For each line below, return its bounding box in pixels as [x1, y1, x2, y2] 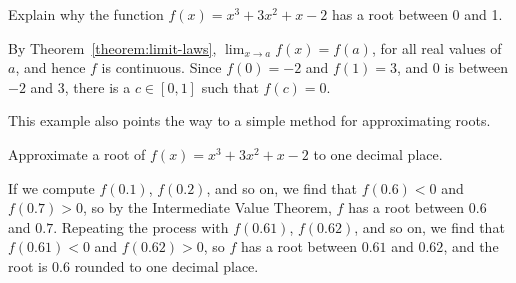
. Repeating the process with [53, 216, 229, 237]
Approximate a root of [8, 143, 146, 164]
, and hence [15, 57, 86, 78]
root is [8, 255, 48, 276]
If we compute [8, 177, 95, 198]
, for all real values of [371, 37, 502, 58]
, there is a [64, 76, 131, 97]
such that [201, 76, 259, 97]
